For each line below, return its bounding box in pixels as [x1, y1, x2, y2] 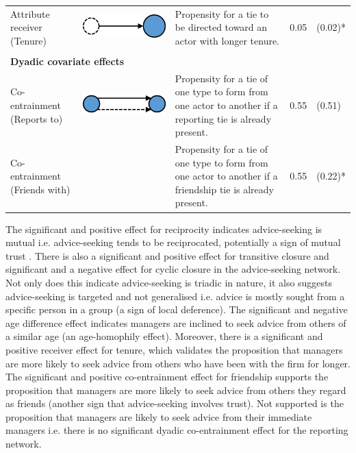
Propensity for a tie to [175, 6, 269, 21]
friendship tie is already [175, 182, 274, 196]
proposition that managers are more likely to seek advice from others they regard [5, 382, 346, 397]
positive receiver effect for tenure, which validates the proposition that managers [5, 342, 343, 356]
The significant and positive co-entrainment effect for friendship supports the [5, 369, 329, 384]
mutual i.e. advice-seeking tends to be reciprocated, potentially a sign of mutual [5, 235, 341, 249]
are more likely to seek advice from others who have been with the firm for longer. [5, 356, 351, 370]
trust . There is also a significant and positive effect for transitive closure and [5, 248, 329, 262]
